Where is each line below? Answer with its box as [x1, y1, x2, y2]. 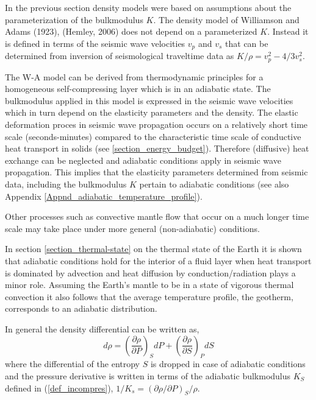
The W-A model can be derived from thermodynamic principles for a [5, 70, 264, 83]
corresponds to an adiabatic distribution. [5, 302, 157, 315]
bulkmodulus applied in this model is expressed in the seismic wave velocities [5, 94, 293, 107]
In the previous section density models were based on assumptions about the [5, 1, 292, 13]
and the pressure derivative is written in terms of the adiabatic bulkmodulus [5, 369, 291, 382]
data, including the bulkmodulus [5, 178, 127, 191]
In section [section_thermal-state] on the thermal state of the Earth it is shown [5, 242, 302, 255]
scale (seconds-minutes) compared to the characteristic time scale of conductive [5, 130, 301, 142]
